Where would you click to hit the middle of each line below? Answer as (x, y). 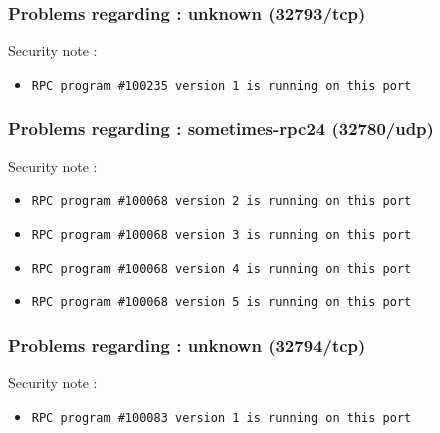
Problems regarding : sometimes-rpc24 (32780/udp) (221, 128)
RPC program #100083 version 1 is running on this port (221, 417)
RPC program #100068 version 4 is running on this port (221, 268)
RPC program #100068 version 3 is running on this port (221, 234)
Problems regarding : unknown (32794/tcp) (187, 344)
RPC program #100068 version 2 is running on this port (221, 201)
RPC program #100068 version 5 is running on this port (221, 302)
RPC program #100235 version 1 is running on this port (221, 85)
